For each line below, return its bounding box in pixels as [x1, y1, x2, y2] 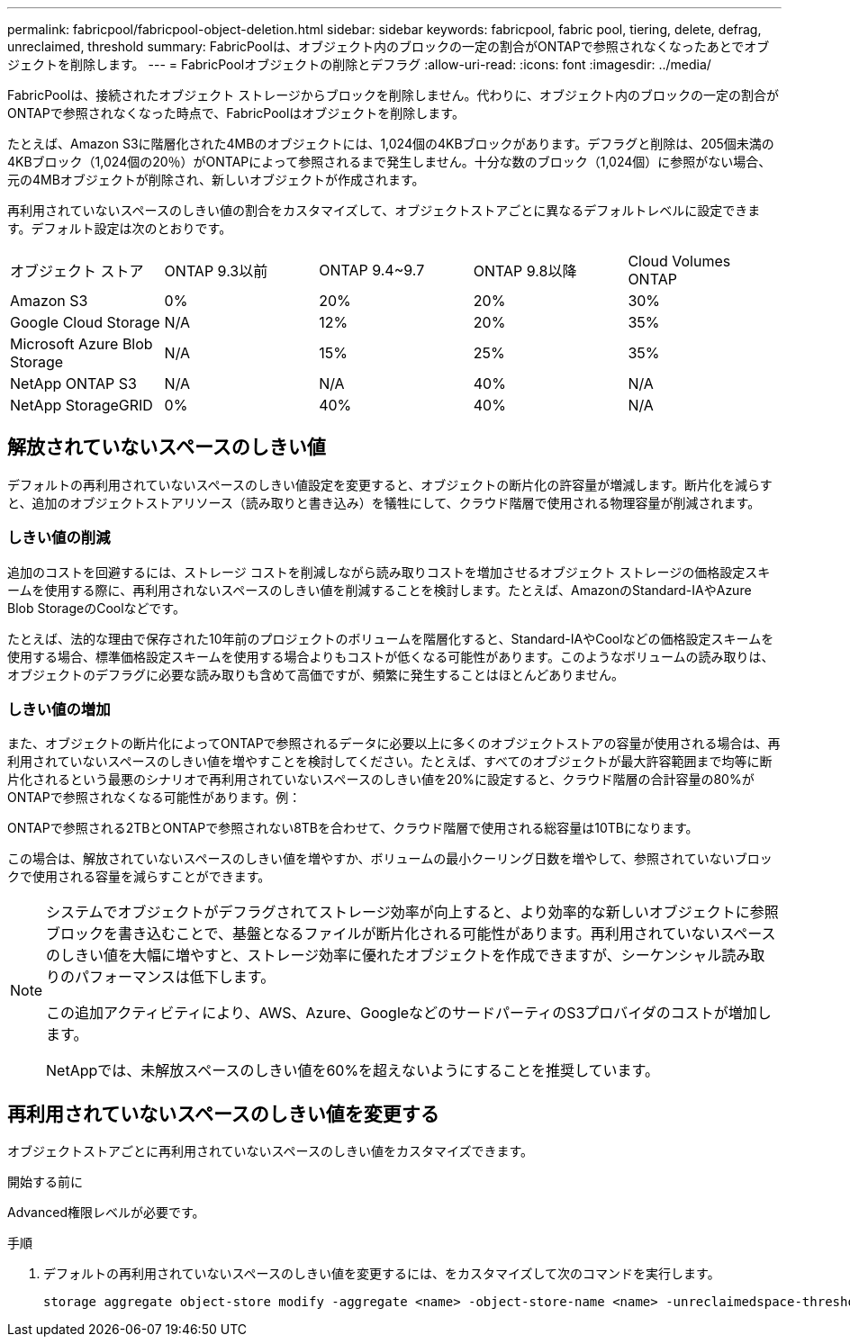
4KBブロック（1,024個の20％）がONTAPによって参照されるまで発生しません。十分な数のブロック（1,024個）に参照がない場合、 [7, 154, 772, 169]
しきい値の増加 [7, 699, 111, 718]
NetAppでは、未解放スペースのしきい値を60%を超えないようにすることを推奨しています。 [46, 1061, 659, 1080]
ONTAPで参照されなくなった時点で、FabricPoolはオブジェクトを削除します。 [7, 105, 465, 121]
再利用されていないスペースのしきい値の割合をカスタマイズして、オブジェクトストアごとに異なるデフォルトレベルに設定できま [7, 203, 761, 218]
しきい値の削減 [7, 528, 111, 547]
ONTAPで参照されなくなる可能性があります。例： [7, 789, 302, 806]
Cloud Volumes [628, 252, 731, 270]
